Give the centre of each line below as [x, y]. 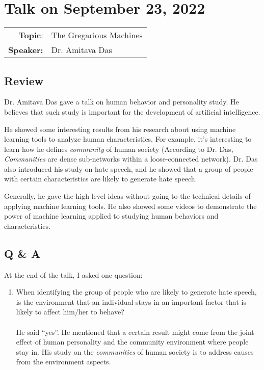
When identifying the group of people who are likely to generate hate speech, [136, 292]
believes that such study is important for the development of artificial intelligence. [132, 111]
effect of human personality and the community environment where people [132, 342]
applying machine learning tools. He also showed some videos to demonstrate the [130, 206]
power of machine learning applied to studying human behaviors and [111, 216]
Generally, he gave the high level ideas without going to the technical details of [127, 196]
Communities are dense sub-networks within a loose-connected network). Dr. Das [131, 159]
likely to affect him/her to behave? [70, 312]
